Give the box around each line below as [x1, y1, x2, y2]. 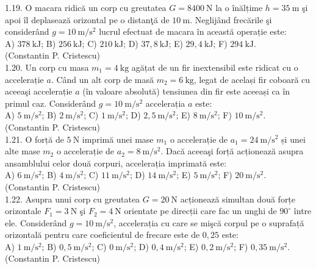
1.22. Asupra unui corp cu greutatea [5, 192, 140, 205]
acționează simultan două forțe [180, 192, 296, 205]
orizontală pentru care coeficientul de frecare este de [5, 228, 200, 241]
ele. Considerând [5, 216, 67, 229]
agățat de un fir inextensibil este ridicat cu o [131, 60, 298, 73]
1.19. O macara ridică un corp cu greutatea [5, 1, 167, 13]
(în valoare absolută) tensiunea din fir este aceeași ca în [82, 85, 290, 98]
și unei [281, 132, 306, 145]
